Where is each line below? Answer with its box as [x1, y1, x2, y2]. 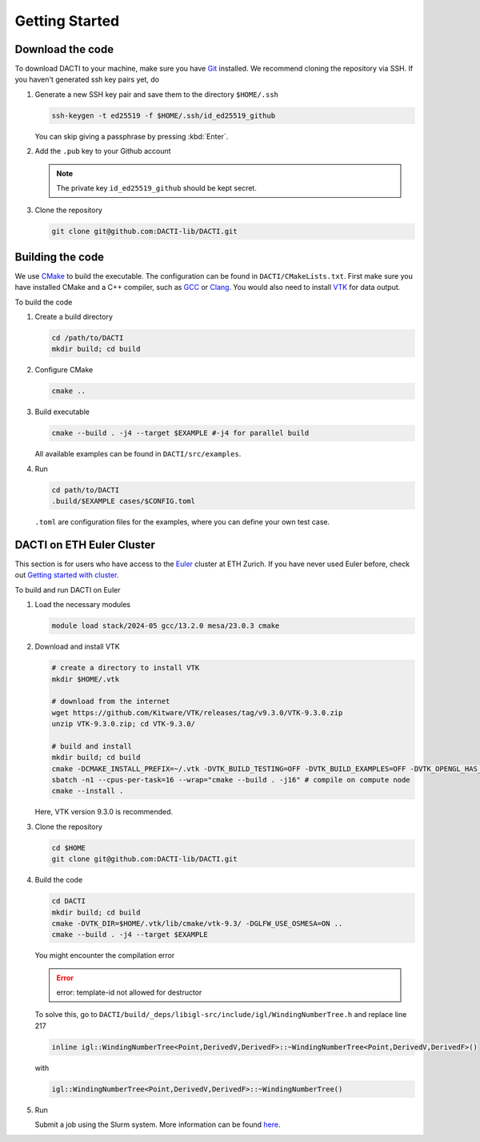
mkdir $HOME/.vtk [51, 674, 120, 684]
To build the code [14, 297, 73, 307]
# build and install [51, 742, 132, 750]
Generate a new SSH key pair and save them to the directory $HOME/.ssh [34, 89, 279, 99]
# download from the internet [51, 697, 170, 706]
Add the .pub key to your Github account [34, 147, 171, 156]
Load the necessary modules [34, 600, 131, 609]
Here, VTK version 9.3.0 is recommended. [34, 807, 174, 817]
